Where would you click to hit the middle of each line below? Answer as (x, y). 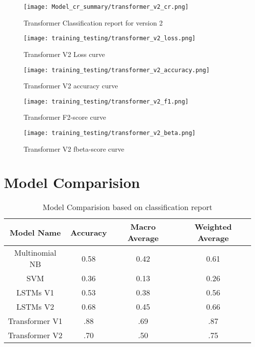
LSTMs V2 (35, 307)
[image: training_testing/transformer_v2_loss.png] (110, 39)
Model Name (35, 232)
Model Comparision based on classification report (127, 207)
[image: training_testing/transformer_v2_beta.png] (110, 133)
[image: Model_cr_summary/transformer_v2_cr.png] (106, 7)
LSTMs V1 (35, 293)
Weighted (213, 227)
